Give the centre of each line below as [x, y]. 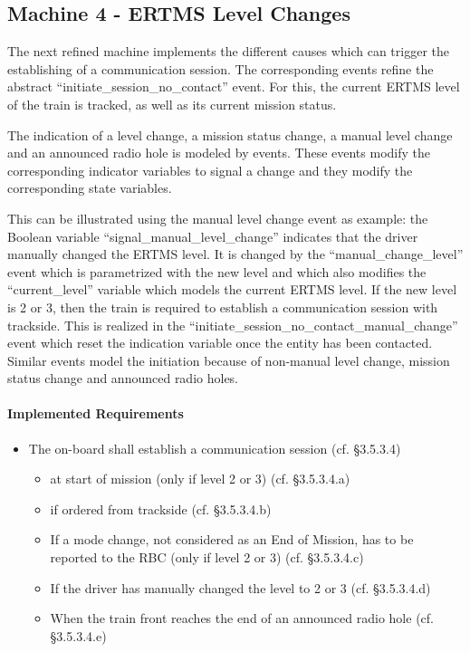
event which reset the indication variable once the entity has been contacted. [220, 343]
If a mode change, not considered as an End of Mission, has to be [232, 539]
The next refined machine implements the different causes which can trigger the [228, 51]
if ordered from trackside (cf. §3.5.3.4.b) [161, 508]
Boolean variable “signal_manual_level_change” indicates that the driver [213, 236]
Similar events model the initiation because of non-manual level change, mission [229, 360]
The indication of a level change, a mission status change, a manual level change [230, 134]
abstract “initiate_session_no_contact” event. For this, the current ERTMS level [234, 86]
